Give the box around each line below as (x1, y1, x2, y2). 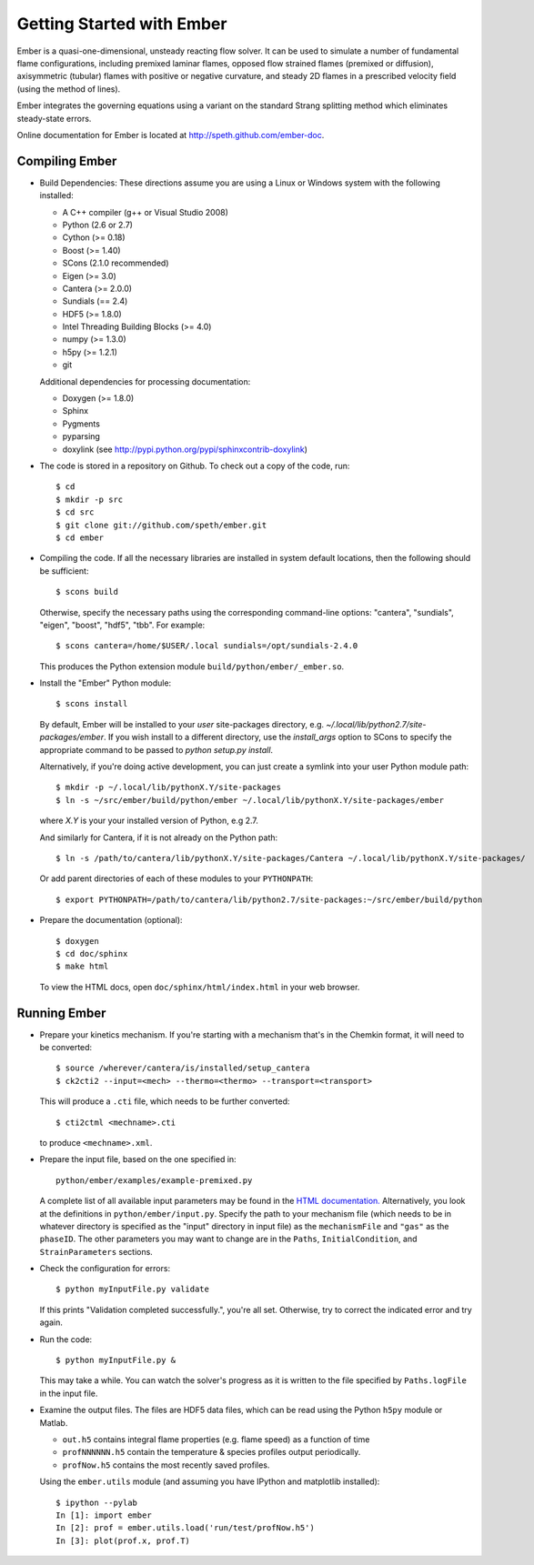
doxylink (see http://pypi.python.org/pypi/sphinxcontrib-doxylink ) (62, 444, 308, 455)
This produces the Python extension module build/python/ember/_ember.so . (39, 660, 345, 672)
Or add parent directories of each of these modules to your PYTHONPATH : (39, 873, 314, 884)
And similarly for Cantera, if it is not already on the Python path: (39, 832, 278, 843)
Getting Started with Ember (16, 14, 227, 34)
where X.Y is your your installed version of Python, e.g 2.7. (39, 815, 259, 827)
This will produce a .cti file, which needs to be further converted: (39, 1096, 290, 1107)
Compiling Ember (16, 153, 117, 168)
